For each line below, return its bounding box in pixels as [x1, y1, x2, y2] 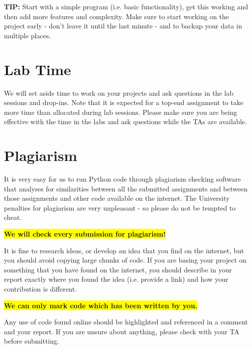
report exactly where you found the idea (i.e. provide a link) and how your [4, 274, 228, 284]
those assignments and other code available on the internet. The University [4, 193, 230, 203]
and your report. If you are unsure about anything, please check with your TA [4, 326, 240, 336]
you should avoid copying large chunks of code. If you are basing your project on [4, 255, 247, 265]
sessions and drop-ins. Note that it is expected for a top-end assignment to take [4, 97, 244, 107]
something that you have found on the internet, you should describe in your [4, 264, 232, 274]
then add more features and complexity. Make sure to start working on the [4, 11, 229, 21]
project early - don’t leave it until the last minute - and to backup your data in [4, 21, 242, 31]
